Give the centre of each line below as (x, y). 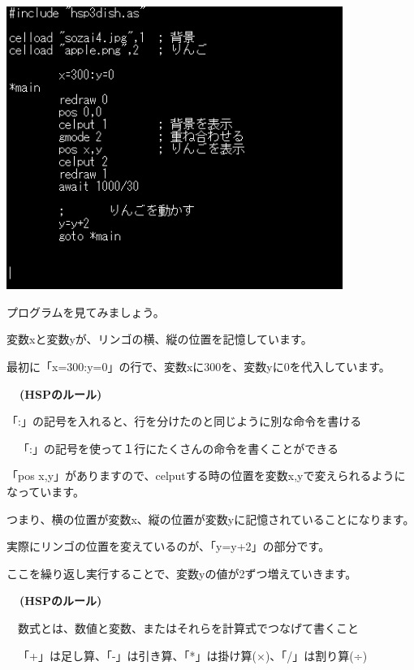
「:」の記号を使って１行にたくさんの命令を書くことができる (178, 448)
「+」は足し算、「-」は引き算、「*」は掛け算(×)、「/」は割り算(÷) (192, 655)
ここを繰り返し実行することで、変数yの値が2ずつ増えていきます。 (182, 573)
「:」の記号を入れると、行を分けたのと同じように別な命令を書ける (184, 421)
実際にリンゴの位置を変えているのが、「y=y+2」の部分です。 (168, 546)
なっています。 (45, 491)
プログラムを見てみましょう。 (86, 311)
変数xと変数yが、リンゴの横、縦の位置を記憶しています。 (160, 339)
